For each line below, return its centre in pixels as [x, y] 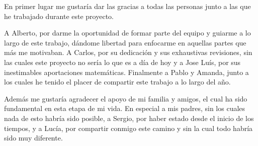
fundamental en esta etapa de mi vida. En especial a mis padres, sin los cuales [125, 108]
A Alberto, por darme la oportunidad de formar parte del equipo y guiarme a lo [127, 33]
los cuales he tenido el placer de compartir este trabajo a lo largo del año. [117, 82]
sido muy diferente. [33, 138]
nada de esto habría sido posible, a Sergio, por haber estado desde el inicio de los [129, 118]
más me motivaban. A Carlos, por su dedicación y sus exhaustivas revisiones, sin [128, 52]
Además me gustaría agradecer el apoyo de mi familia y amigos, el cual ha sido [126, 98]
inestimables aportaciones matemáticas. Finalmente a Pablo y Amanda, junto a [126, 72]
